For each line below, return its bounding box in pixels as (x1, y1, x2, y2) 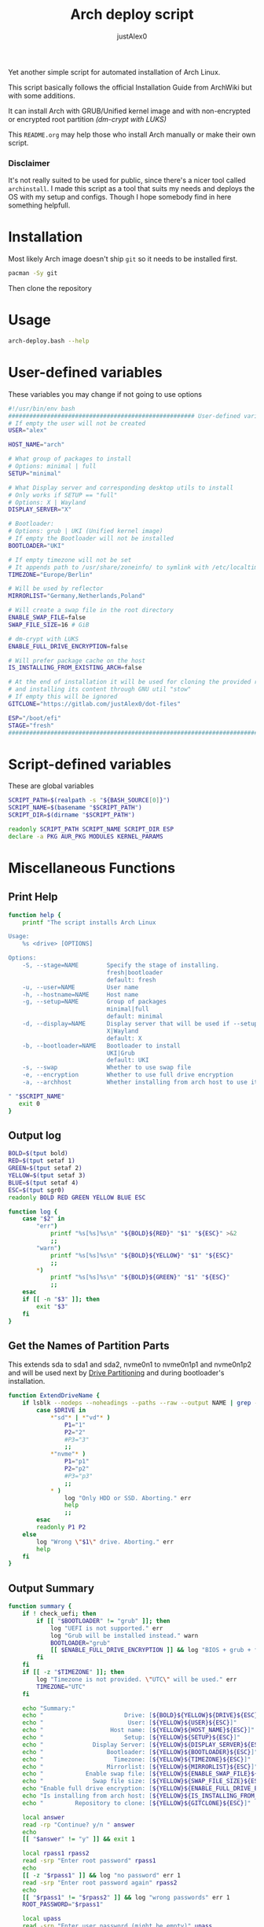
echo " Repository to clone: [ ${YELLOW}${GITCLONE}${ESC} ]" (22, 1799, 251, 1807)
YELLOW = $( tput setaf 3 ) (8, 1172, 86, 1180)
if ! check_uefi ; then (22, 1610, 97, 1618)
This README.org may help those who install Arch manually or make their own (8, 130, 256, 139)
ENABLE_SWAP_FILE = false (8, 614, 86, 622)
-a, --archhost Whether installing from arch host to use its (22, 1078, 262, 1086)
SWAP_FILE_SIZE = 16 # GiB (8, 621, 90, 629)
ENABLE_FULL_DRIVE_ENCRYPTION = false (8, 642, 128, 650)
